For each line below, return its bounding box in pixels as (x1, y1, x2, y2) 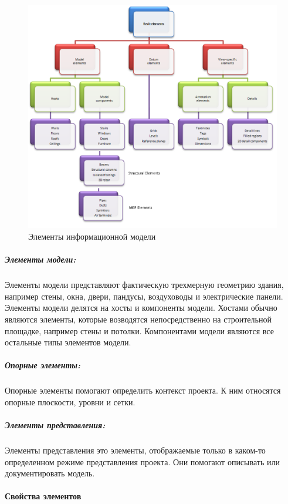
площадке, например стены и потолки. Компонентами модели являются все (5, 324, 274, 337)
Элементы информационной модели (28, 230, 156, 243)
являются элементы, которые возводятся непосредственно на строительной (5, 313, 272, 325)
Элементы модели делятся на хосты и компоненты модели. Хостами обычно (5, 301, 277, 314)
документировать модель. (5, 467, 95, 479)
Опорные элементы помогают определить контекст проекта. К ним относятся (5, 384, 281, 397)
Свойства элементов (5, 490, 82, 502)
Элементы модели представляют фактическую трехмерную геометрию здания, (5, 278, 284, 291)
